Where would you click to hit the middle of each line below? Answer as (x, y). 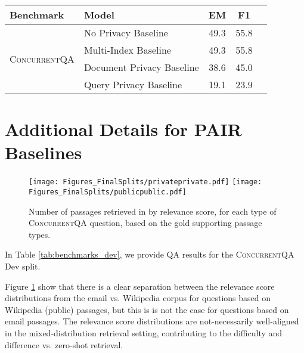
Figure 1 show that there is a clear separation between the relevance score (140, 286)
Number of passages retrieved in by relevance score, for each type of (153, 211)
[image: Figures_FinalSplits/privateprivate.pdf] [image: (145, 182)
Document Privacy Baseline (141, 67)
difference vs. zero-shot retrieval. (64, 344)
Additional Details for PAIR (123, 129)
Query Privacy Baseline (133, 84)
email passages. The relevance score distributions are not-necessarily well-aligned (152, 321)
